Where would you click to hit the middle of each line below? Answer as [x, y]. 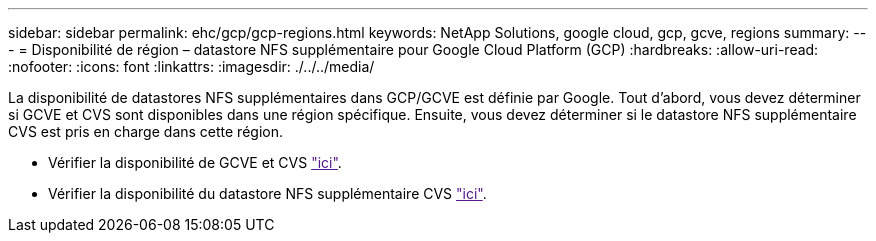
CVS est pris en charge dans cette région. [145, 131]
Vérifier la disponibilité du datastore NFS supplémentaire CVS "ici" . [267, 193]
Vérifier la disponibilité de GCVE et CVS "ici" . [195, 162]
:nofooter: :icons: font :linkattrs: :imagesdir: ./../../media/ [191, 66]
